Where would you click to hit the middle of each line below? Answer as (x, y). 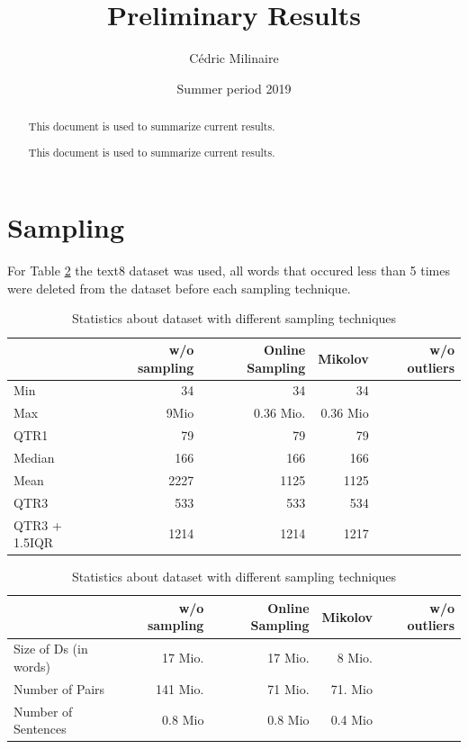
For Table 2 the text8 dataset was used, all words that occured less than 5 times (229, 271)
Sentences (40, 729)
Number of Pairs (59, 688)
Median (34, 457)
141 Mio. (180, 688)
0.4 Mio (351, 720)
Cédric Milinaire (234, 58)
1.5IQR (34, 542)
